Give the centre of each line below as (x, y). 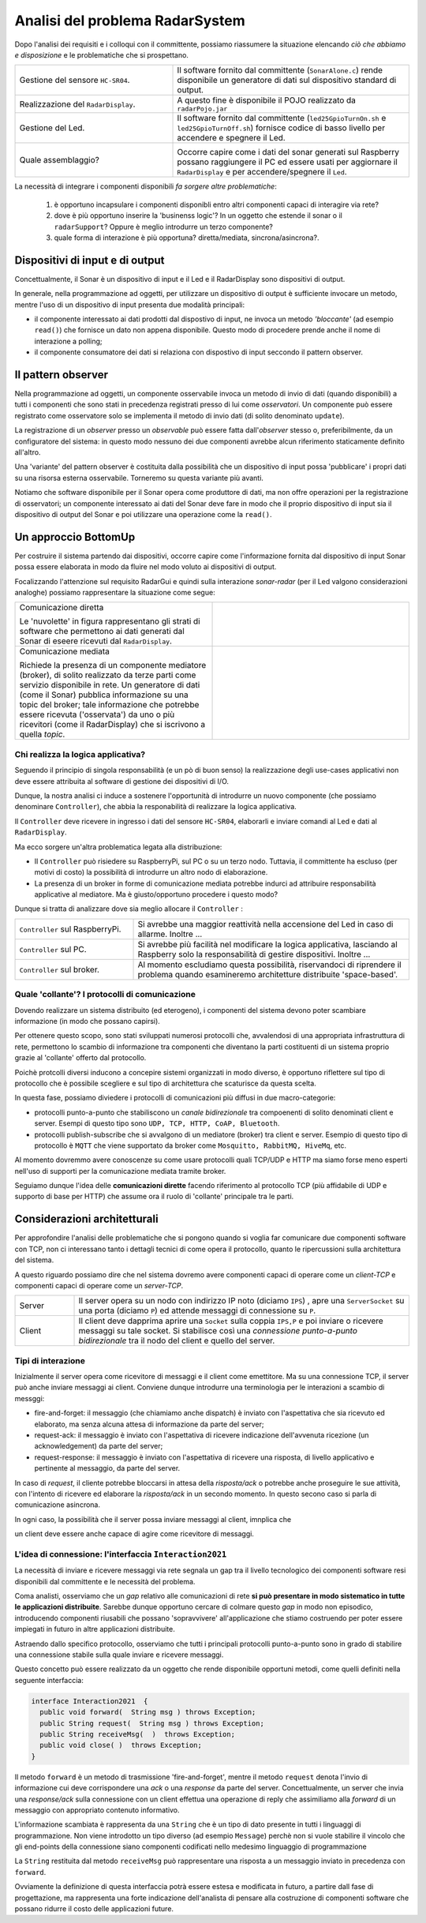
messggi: (30, 1398)
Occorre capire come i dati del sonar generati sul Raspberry (288, 152)
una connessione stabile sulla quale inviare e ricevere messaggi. (119, 1655)
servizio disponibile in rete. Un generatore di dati (110, 685)
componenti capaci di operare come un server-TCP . (99, 1285)
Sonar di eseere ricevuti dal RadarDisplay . (96, 641)
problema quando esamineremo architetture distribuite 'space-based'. (268, 974)
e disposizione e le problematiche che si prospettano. (102, 54)
